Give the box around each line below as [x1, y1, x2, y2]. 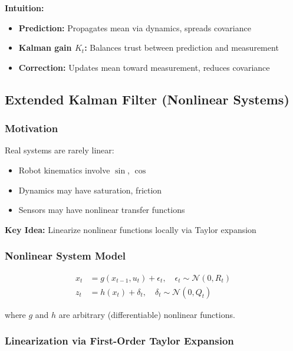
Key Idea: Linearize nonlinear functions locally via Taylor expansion [5, 223, 256, 235]
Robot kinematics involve [18, 163, 110, 176]
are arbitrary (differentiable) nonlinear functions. [58, 308, 235, 320]
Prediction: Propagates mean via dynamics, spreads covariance [18, 21, 251, 34]
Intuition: [5, 2, 44, 14]
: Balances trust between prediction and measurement [84, 41, 279, 54]
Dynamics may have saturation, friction [18, 183, 162, 196]
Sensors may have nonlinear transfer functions [18, 204, 185, 216]
